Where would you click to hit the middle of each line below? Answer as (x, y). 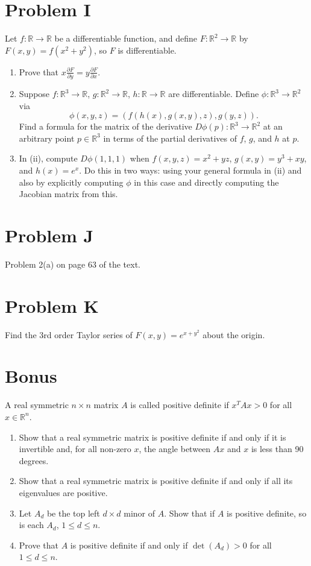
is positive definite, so (267, 513)
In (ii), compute (48, 158)
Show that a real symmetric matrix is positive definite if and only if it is (152, 437)
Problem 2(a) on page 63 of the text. (73, 264)
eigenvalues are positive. (63, 492)
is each (31, 525)
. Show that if (190, 513)
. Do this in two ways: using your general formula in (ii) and (190, 170)
